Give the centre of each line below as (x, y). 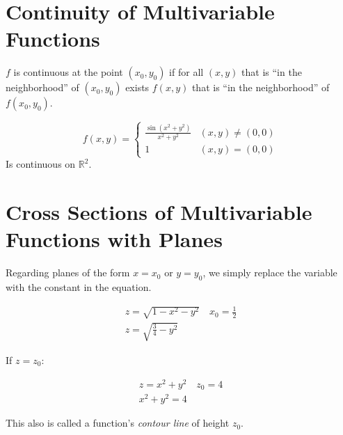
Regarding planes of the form (68, 272)
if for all (186, 72)
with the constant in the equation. (79, 287)
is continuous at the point (68, 72)
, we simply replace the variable (270, 272)
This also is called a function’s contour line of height (118, 423)
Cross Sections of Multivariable (159, 212)
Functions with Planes (114, 239)
